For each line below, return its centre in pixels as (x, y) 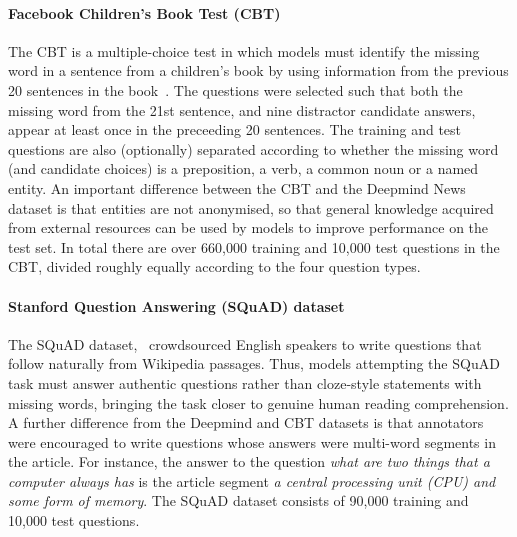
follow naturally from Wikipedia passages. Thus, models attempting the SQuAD (254, 363)
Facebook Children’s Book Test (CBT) (144, 12)
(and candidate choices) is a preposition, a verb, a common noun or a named (243, 168)
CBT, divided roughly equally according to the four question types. (214, 266)
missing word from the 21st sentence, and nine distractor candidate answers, (242, 109)
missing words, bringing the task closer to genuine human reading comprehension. (258, 402)
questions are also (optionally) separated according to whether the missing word (253, 148)
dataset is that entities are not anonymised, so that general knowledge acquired (251, 207)
